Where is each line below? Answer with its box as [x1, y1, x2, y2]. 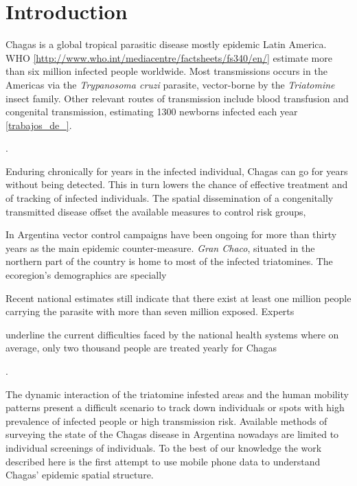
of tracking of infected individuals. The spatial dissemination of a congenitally [5, 191, 334, 205]
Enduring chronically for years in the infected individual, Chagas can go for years [5, 163, 348, 178]
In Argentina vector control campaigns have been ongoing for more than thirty [5, 227, 337, 242]
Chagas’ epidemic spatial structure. [5, 467, 154, 482]
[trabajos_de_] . [5, 117, 72, 132]
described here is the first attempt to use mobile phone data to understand [5, 454, 321, 468]
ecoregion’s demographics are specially [5, 268, 167, 282]
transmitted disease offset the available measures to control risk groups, [5, 204, 306, 218]
